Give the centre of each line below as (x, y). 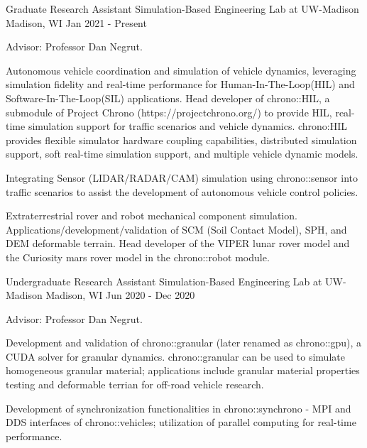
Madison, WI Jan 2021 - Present (76, 22)
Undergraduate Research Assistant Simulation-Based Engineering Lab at (164, 281)
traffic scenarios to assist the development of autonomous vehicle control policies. (182, 191)
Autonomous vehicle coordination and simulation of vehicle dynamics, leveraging (181, 70)
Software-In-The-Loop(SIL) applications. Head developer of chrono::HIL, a (168, 98)
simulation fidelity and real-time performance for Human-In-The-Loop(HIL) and (180, 84)
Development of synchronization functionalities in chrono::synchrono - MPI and (179, 408)
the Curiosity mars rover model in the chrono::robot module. (138, 257)
